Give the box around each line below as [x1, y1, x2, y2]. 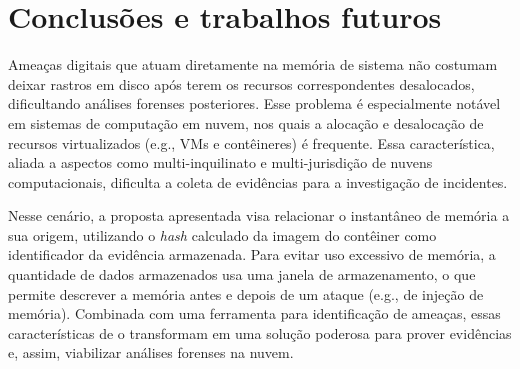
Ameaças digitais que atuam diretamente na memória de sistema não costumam [8, 54, 498, 75]
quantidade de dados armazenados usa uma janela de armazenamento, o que [8, 264, 476, 285]
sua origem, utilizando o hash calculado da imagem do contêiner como [8, 224, 437, 245]
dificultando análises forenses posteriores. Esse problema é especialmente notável [8, 93, 501, 114]
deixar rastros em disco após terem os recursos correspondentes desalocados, [8, 73, 475, 94]
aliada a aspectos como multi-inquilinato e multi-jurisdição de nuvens [8, 152, 433, 173]
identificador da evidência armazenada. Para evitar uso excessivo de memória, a [8, 244, 496, 265]
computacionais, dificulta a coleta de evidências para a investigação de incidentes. [8, 171, 508, 192]
